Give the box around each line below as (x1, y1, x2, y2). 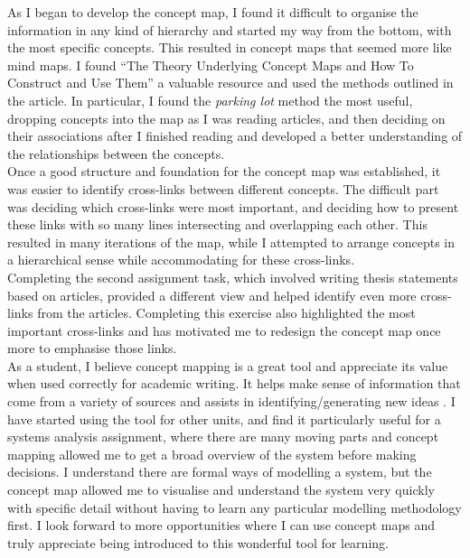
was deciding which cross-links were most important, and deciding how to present (7, 197, 459, 216)
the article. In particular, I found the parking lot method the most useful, (7, 90, 413, 109)
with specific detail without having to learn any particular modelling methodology (7, 498, 462, 516)
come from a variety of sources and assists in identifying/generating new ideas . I (7, 392, 456, 411)
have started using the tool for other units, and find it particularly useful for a (7, 409, 441, 428)
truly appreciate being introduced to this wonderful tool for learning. (7, 533, 389, 552)
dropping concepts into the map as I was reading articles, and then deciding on (7, 108, 446, 127)
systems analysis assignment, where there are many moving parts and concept (7, 427, 439, 446)
